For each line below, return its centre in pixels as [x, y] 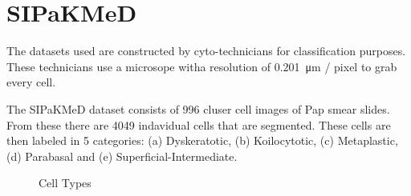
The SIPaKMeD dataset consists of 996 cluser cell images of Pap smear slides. [198, 108]
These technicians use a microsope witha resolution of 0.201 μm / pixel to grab [202, 66]
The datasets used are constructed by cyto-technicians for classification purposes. [206, 51]
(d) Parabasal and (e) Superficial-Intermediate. [122, 156]
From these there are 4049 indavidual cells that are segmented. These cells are [199, 124]
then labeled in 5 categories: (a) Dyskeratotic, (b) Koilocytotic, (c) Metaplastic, [202, 140]
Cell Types [65, 183]
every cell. [31, 82]
